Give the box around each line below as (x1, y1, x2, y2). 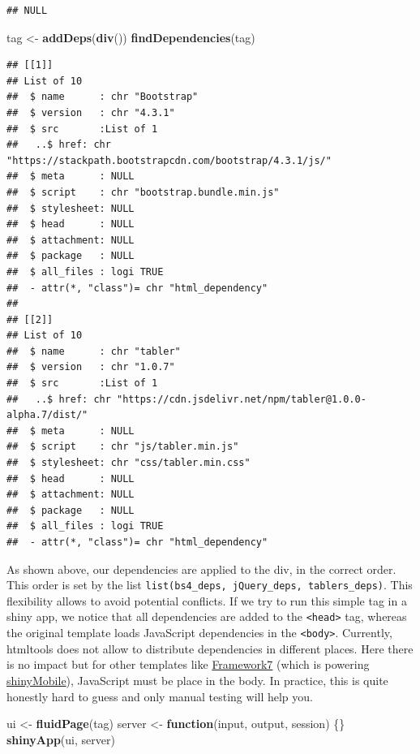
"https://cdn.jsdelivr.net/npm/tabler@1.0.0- (117, 393, 366, 405)
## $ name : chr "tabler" (6, 345, 181, 357)
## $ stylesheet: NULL (6, 202, 135, 214)
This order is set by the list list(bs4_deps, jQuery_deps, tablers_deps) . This (6, 576, 413, 593)
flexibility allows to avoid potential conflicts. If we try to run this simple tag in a (6, 592, 407, 609)
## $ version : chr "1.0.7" (6, 361, 175, 373)
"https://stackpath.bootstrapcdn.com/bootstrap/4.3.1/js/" (6, 154, 332, 166)
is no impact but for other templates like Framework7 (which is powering (6, 656, 370, 673)
